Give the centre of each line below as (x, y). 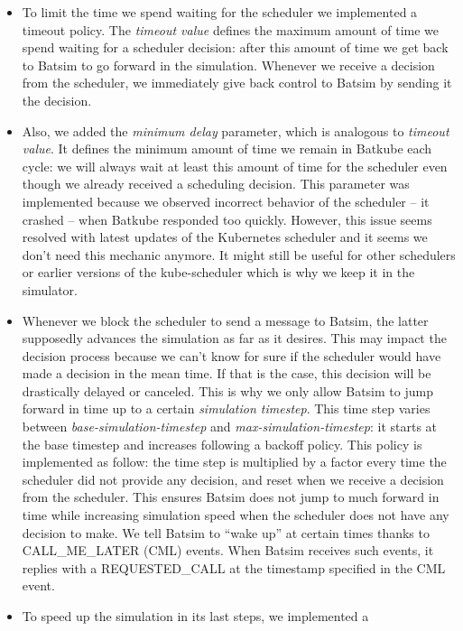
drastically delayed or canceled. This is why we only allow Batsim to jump (227, 390)
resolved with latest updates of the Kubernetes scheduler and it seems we (225, 237)
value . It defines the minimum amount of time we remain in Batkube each (227, 148)
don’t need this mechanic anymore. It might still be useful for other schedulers (239, 254)
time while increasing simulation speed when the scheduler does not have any (236, 515)
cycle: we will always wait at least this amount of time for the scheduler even (235, 166)
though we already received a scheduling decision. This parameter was (216, 184)
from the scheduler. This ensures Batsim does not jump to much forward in (231, 497)
